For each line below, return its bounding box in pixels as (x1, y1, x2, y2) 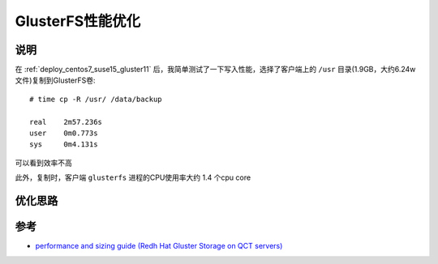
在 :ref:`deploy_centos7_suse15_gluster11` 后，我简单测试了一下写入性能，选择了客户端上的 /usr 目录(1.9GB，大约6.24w (15, 65, 416, 75)
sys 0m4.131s (29, 140, 98, 149)
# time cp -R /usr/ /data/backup (29, 94, 162, 104)
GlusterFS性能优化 (15, 12, 141, 30)
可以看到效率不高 (15, 158, 72, 168)
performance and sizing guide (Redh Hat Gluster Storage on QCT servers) (35, 241, 283, 251)
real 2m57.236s (29, 117, 103, 126)
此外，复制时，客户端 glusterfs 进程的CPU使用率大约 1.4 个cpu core (15, 172, 251, 182)
